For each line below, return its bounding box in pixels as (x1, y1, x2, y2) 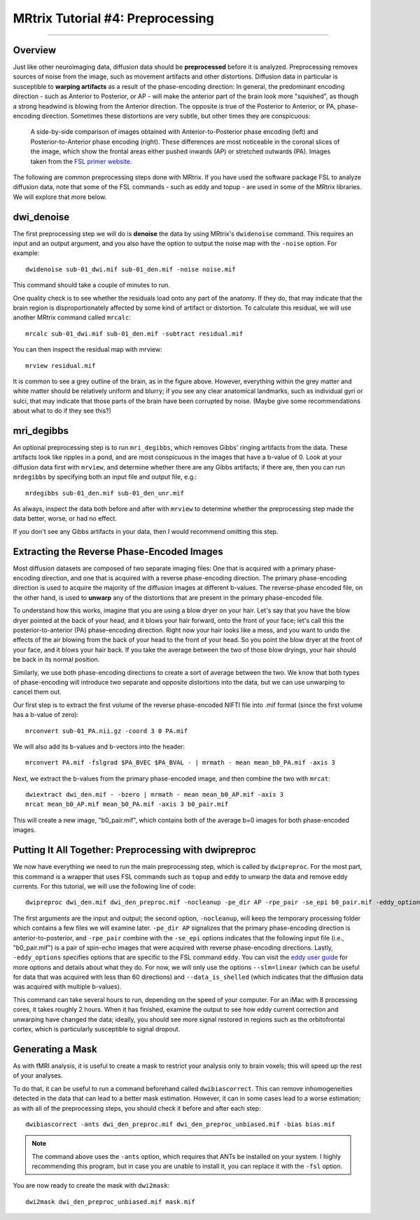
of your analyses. (13, 1071, 63, 1080)
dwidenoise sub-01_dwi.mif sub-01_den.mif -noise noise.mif (25, 265, 236, 273)
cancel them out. (13, 687, 62, 697)
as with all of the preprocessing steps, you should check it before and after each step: (13, 1104, 262, 1112)
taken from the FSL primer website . (30, 157, 132, 165)
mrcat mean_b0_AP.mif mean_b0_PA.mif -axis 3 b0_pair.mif (25, 800, 229, 809)
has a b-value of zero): (13, 711, 79, 719)
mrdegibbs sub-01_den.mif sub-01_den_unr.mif (25, 489, 185, 497)
